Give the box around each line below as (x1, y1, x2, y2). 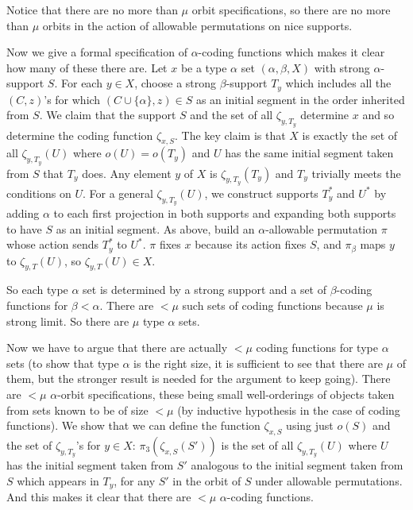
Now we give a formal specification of (6, 44, 187, 60)
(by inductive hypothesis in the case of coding (177, 401, 400, 418)
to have (6, 220, 42, 237)
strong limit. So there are (6, 312, 129, 329)
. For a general (82, 184, 153, 201)
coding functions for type (256, 339, 378, 356)
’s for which (44, 91, 101, 107)
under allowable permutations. (255, 472, 403, 489)
